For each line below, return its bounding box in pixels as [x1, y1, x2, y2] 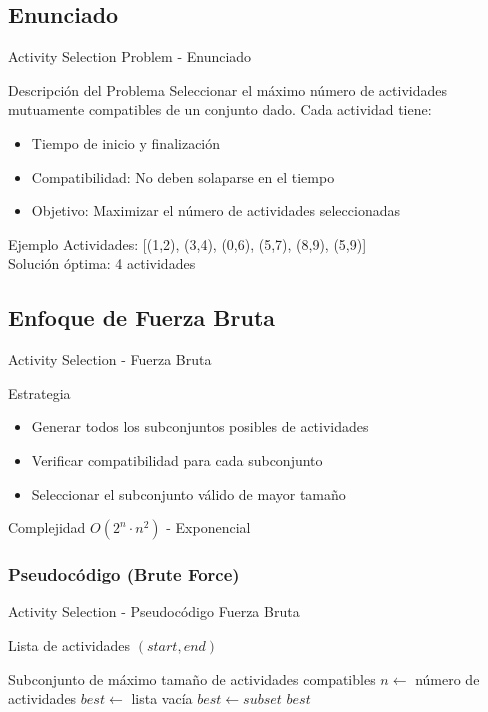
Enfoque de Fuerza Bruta [8, 302, 276, 333]
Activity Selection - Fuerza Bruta [8, 349, 212, 370]
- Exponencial [166, 517, 251, 538]
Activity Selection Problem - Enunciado [8, 46, 252, 67]
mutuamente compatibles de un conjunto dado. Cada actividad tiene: [8, 99, 432, 120]
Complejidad [8, 517, 86, 538]
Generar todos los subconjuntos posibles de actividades [31, 416, 369, 437]
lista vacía [131, 688, 193, 709]
